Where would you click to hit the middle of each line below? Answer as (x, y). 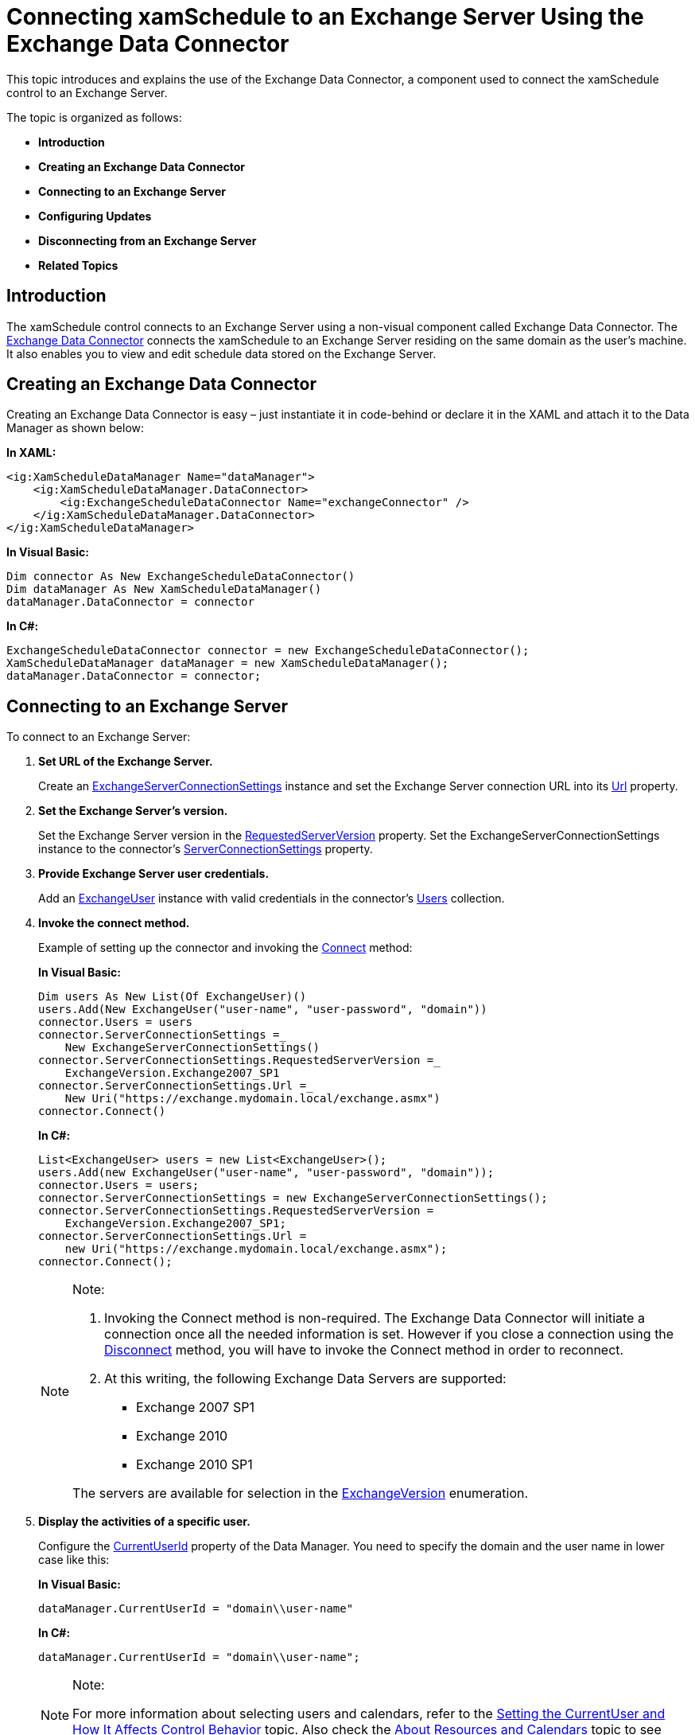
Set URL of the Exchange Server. (126, 762)
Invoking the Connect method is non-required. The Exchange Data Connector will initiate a (375, 1318)
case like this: (74, 1560)
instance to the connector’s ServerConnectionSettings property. (206, 849)
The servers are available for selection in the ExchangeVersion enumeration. (301, 1493)
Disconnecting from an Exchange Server (148, 240)
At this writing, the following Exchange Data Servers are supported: (305, 1379)
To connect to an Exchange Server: (99, 737)
